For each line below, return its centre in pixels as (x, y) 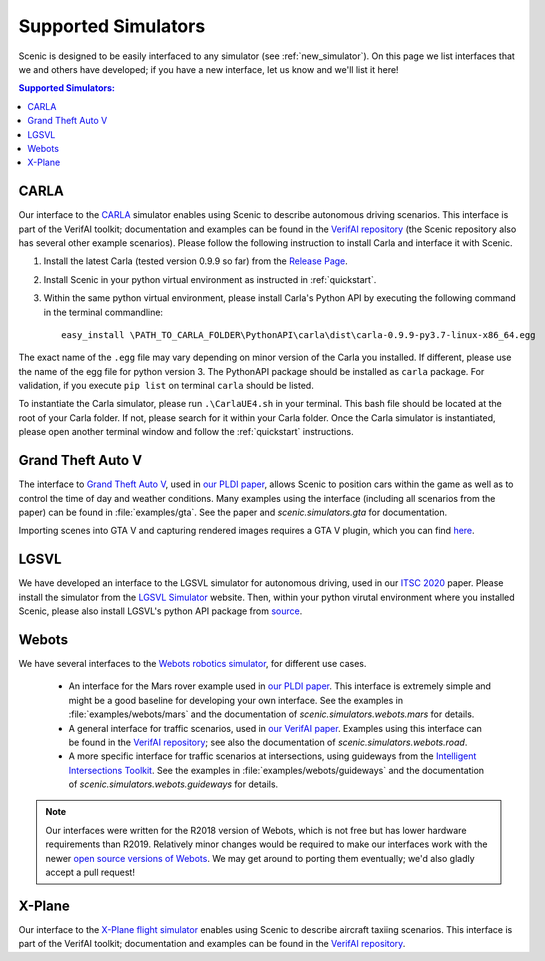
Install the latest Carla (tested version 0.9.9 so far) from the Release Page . (196, 261)
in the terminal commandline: (103, 312)
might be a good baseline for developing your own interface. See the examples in (236, 700)
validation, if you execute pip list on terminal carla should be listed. (166, 386)
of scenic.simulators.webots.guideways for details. (173, 784)
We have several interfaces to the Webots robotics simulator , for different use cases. (192, 663)
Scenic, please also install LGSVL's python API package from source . (160, 611)
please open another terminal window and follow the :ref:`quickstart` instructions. (186, 432)
